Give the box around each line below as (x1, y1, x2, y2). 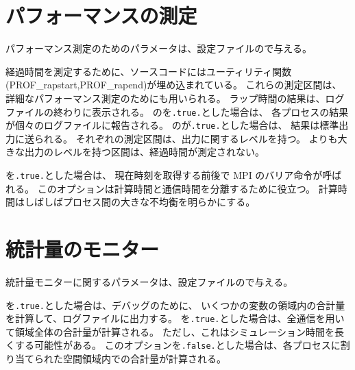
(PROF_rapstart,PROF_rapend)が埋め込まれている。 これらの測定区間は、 (5, 77, 342, 92)
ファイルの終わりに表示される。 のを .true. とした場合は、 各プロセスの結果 (5, 104, 349, 119)
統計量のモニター (5, 235, 160, 263)
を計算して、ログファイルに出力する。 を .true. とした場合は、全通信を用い (5, 311, 345, 325)
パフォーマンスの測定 (5, 1, 197, 29)
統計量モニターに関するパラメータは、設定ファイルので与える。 (5, 274, 293, 288)
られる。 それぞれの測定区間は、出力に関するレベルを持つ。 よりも (34, 131, 338, 145)
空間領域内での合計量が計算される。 (62, 351, 226, 366)
